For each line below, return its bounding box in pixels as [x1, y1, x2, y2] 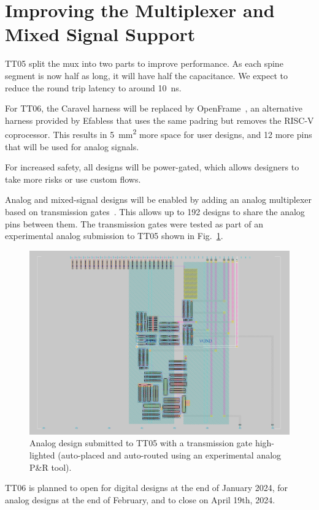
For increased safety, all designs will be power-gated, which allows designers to [5, 161, 299, 173]
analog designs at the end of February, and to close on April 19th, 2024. [5, 493, 275, 506]
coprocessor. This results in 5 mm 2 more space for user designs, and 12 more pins [5, 126, 312, 140]
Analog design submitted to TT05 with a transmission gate [29, 436, 253, 449]
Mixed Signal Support [5, 21, 196, 47]
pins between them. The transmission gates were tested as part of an [5, 217, 263, 230]
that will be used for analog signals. [5, 140, 139, 153]
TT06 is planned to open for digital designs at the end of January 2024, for [5, 481, 288, 494]
